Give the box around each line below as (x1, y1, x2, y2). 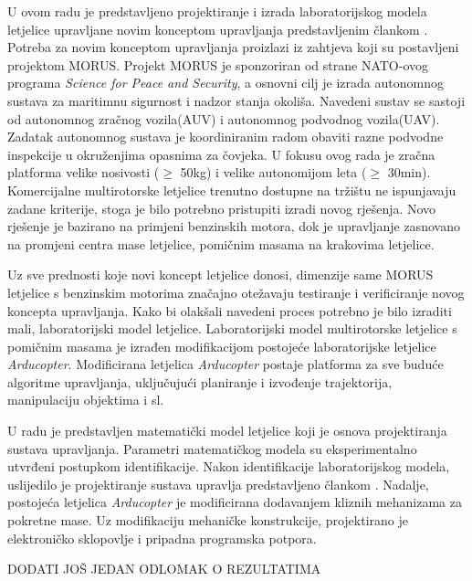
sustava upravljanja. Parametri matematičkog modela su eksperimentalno (7, 438, 417, 458)
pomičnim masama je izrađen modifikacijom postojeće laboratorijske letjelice (7, 336, 436, 355)
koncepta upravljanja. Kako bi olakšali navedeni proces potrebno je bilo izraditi (7, 301, 452, 320)
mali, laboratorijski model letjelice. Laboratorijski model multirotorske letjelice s (7, 319, 457, 338)
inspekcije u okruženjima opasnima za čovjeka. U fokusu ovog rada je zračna (7, 144, 435, 164)
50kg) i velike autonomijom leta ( (180, 163, 367, 182)
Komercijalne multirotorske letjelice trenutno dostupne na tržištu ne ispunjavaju (7, 180, 456, 199)
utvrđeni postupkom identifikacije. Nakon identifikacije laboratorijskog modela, (7, 457, 450, 476)
